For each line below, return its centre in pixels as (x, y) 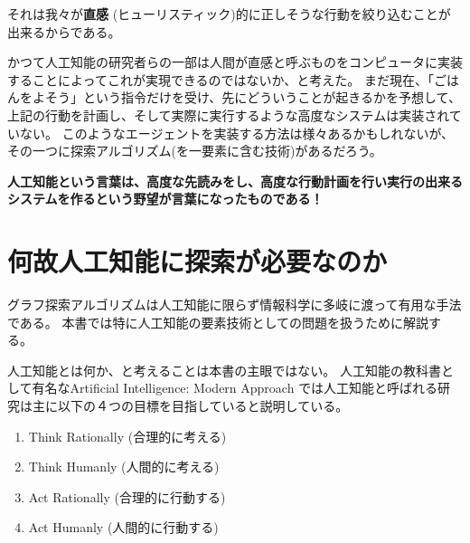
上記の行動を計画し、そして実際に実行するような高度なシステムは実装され (228, 114)
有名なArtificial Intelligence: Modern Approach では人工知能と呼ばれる (235, 388)
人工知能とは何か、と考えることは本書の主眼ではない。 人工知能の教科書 (224, 370)
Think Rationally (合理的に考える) (127, 436)
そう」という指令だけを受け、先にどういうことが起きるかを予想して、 (253, 97)
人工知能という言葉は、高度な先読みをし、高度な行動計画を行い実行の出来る (235, 181)
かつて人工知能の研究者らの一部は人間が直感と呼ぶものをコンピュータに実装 (235, 62)
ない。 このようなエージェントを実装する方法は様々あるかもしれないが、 (237, 133)
